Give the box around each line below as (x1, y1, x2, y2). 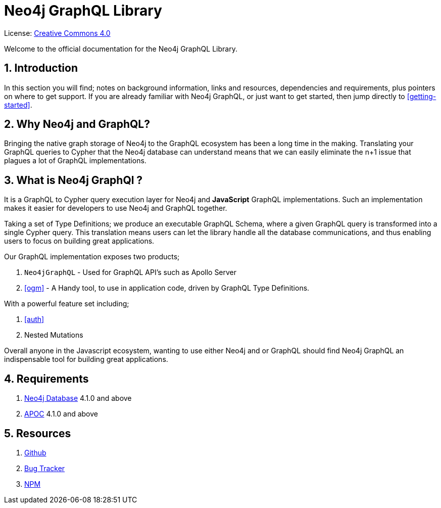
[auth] (24, 315, 44, 324)
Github (24, 448, 46, 457)
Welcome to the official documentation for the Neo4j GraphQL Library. (4, 44, 237, 53)
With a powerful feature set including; (4, 299, 129, 308)
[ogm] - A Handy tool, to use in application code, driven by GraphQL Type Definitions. (24, 284, 310, 293)
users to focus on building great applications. (4, 237, 155, 246)
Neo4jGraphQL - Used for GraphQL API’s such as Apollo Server (24, 268, 237, 277)
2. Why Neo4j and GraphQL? (4, 118, 150, 131)
